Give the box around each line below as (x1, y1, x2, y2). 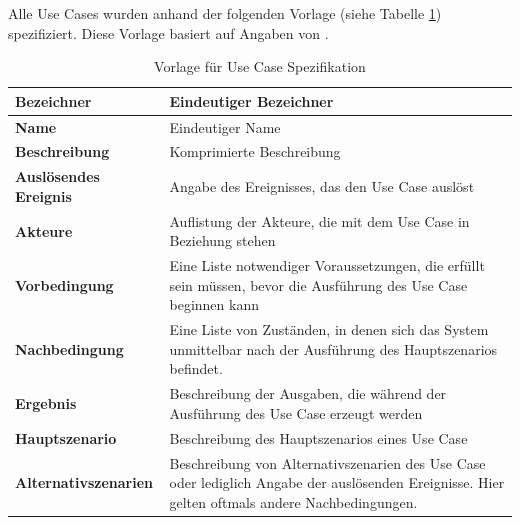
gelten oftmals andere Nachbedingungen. (169, 491, 418, 512)
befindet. (169, 358, 223, 379)
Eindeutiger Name (169, 116, 281, 137)
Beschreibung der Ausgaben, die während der (169, 383, 447, 404)
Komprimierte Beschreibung (169, 141, 341, 162)
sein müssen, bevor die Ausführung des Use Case (169, 274, 468, 295)
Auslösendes (15, 166, 100, 187)
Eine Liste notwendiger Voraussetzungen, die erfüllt (169, 255, 485, 276)
